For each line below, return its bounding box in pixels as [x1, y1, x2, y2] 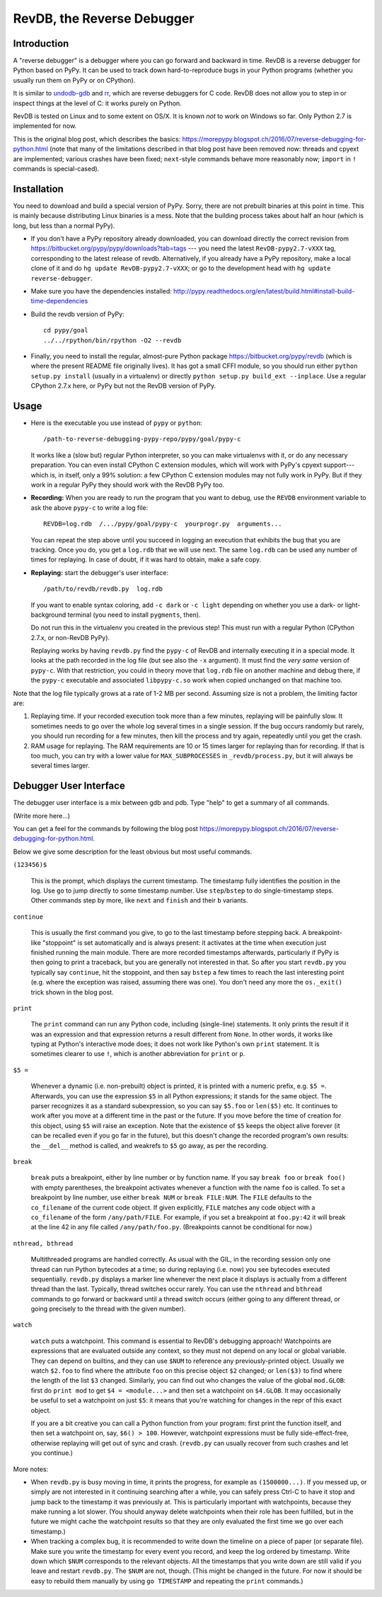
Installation [13, 182, 64, 194]
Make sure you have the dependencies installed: [30, 287, 173, 295]
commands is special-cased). [13, 164, 100, 173]
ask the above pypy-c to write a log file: [30, 503, 149, 512]
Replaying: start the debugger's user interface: [30, 568, 169, 576]
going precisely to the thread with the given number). [30, 1305, 186, 1313]
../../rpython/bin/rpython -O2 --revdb [43, 336, 182, 344]
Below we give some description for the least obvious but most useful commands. [13, 847, 253, 856]
